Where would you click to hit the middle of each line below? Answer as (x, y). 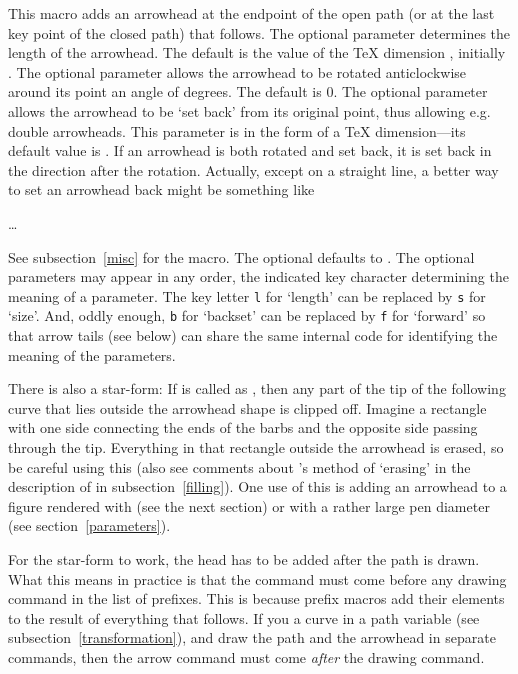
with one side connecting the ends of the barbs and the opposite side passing (243, 427)
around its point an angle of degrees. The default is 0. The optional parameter (248, 91)
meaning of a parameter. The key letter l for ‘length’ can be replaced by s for (247, 295)
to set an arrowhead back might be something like (161, 189)
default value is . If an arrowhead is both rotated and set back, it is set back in (250, 150)
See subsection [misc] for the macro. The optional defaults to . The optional (241, 256)
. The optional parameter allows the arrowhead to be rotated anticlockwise (237, 71)
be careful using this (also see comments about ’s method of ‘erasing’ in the (239, 466)
